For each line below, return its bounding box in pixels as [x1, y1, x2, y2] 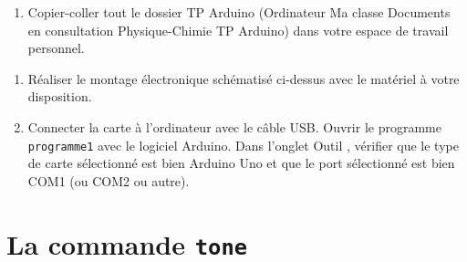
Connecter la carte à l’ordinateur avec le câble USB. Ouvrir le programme [27, 117, 441, 136]
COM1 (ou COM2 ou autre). [27, 171, 190, 190]
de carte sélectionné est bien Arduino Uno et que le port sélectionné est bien [27, 153, 455, 173]
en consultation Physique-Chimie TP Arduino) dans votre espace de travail [27, 20, 449, 39]
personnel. [27, 38, 85, 58]
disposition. [27, 87, 92, 106]
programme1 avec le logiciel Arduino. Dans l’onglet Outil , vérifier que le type [27, 135, 459, 154]
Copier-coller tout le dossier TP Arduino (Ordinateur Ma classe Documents [27, 3, 451, 21]
